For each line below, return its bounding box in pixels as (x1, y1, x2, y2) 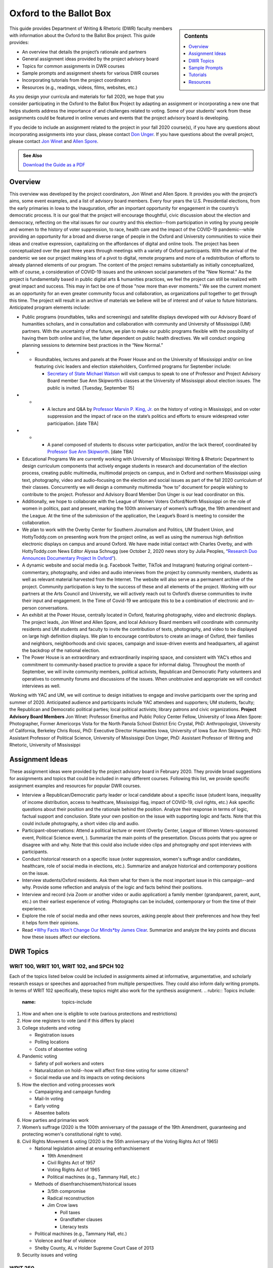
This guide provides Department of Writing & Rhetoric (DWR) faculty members (9, 25, 172, 31)
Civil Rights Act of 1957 (47, 1159, 96, 1166)
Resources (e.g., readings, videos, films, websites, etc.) (22, 84, 138, 90)
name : (22, 999, 36, 1005)
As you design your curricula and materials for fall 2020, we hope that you (9, 94, 164, 100)
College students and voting (22, 1025, 81, 1031)
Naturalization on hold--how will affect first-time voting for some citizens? (34, 1067, 189, 1073)
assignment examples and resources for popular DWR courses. (9, 783, 142, 789)
